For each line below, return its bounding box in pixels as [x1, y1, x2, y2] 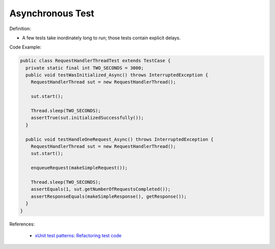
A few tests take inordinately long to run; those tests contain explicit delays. [22, 35, 181, 41]
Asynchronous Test [9, 8, 94, 19]
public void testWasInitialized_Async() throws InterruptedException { [25, 72, 208, 78]
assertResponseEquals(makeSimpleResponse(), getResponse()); [31, 193, 187, 199]
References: [9, 221, 35, 227]
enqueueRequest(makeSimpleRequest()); [31, 165, 128, 171]
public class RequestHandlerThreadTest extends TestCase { [20, 58, 171, 64]
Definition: [9, 26, 32, 32]
